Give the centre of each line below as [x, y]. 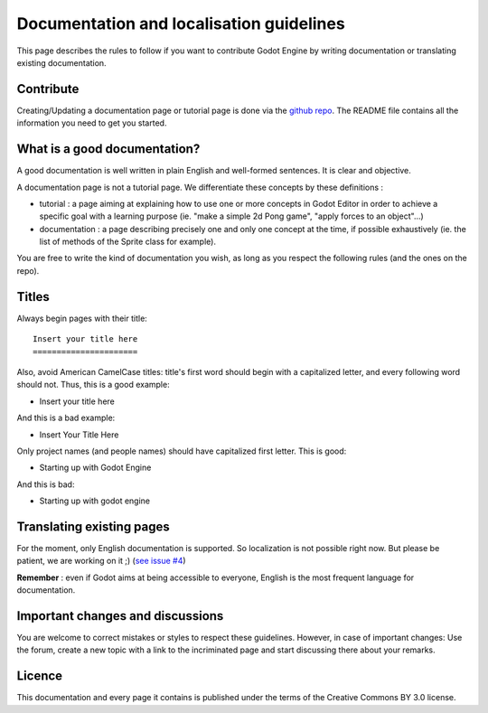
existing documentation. [62, 62]
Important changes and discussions [120, 616]
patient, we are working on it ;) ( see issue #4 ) [101, 561]
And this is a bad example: [66, 418]
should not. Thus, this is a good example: [94, 385]
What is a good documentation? [108, 149]
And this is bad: [46, 484]
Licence [40, 676]
